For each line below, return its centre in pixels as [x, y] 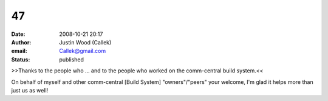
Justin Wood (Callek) [85, 42]
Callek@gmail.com [83, 51]
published [72, 59]
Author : [21, 42]
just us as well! [30, 90]
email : [19, 51]
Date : [18, 34]
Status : [21, 59]
